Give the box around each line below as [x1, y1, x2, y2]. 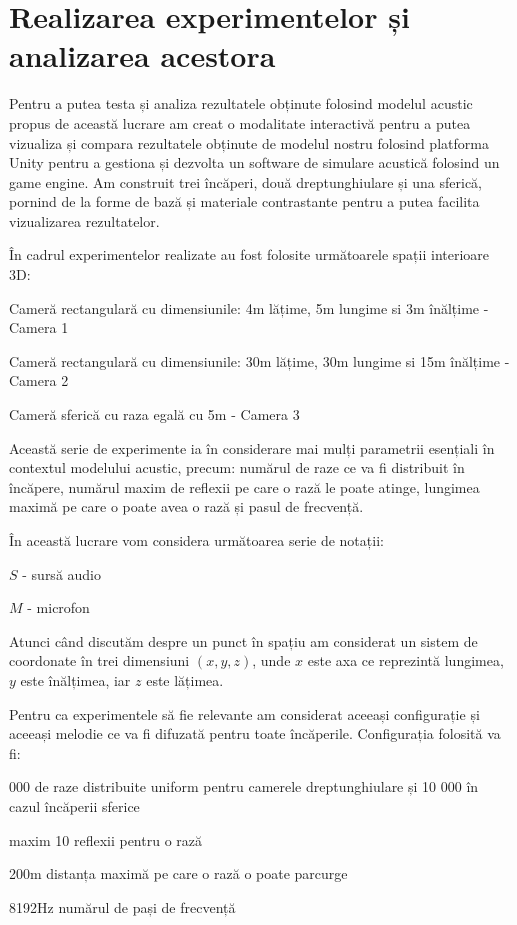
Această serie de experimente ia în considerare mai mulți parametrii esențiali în [9, 437, 495, 458]
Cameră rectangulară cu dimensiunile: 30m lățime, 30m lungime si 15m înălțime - [9, 350, 510, 371]
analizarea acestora [9, 35, 276, 76]
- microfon [27, 597, 90, 618]
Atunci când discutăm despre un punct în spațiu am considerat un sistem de [9, 630, 478, 651]
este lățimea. [146, 669, 224, 690]
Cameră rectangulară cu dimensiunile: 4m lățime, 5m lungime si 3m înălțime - [9, 297, 489, 318]
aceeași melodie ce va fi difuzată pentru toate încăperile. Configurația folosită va [9, 723, 501, 744]
